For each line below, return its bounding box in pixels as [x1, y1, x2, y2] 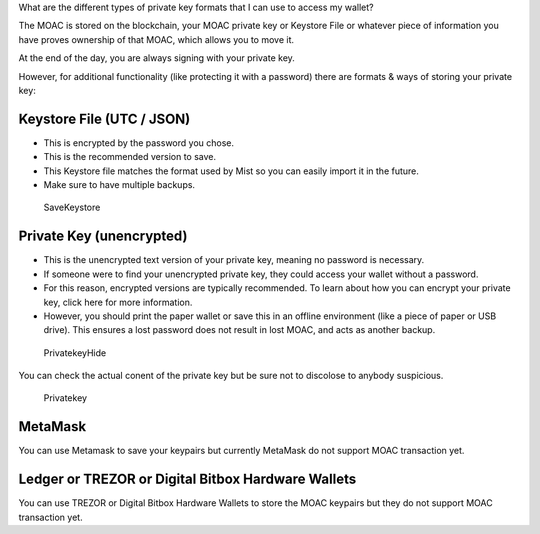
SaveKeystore [43, 201, 101, 214]
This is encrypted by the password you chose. [43, 136, 235, 149]
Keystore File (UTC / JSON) [18, 110, 191, 127]
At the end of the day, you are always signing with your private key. [18, 52, 295, 64]
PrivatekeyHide [43, 346, 107, 359]
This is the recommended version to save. [43, 151, 217, 163]
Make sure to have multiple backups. [43, 179, 195, 191]
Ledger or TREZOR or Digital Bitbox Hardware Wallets [18, 471, 357, 488]
